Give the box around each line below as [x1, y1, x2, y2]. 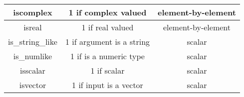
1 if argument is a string [65, 36, 150, 47]
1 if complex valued [68, 6, 147, 18]
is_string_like [8, 36, 57, 47]
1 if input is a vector [72, 79, 143, 91]
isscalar [20, 65, 45, 76]
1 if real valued [81, 21, 134, 33]
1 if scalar [90, 65, 125, 76]
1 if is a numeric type [70, 50, 145, 62]
